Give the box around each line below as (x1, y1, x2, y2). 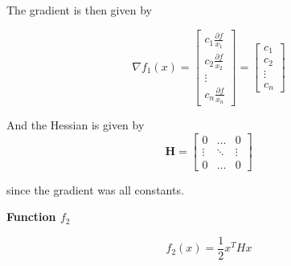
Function (6, 208, 56, 225)
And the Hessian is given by (6, 116, 145, 133)
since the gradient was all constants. (6, 181, 184, 198)
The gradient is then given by (6, 2, 152, 18)
